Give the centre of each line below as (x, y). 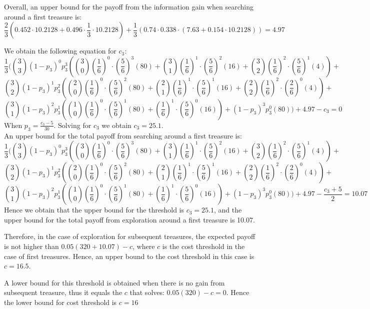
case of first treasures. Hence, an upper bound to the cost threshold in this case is (129, 256)
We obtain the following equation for (60, 51)
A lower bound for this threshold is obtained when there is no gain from (114, 282)
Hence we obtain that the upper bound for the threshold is (94, 210)
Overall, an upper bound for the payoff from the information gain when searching (129, 6)
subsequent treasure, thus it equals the (63, 292)
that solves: (147, 292)
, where (144, 246)
